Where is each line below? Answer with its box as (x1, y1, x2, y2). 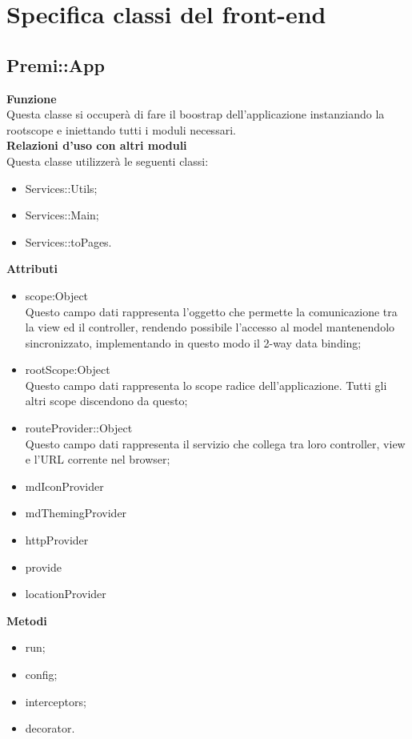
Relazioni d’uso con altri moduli (6, 137, 187, 154)
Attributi (6, 260, 58, 277)
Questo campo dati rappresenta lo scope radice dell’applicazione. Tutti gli (25, 376, 387, 393)
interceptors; (25, 693, 86, 709)
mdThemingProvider (25, 504, 127, 521)
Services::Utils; (25, 179, 98, 196)
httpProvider (25, 532, 89, 548)
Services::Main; (25, 207, 99, 223)
